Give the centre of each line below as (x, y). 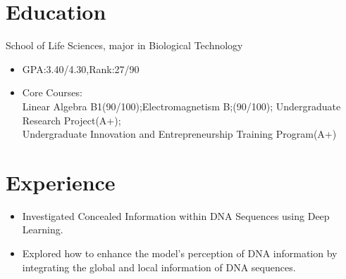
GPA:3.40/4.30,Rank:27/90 (81, 69)
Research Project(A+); (72, 120)
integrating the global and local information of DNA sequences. (159, 267)
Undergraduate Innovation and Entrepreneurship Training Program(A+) (179, 134)
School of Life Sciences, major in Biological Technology (124, 45)
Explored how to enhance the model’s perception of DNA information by (180, 253)
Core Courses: (52, 92)
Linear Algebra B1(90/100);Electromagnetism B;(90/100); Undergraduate (181, 106)
